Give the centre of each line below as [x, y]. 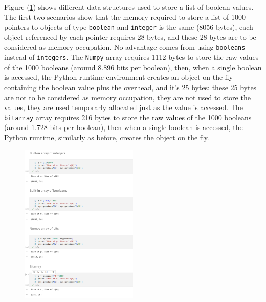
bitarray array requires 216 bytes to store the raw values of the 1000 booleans [128, 117]
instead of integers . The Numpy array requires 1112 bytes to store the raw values [131, 57]
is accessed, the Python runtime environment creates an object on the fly [119, 77]
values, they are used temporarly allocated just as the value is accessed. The [124, 107]
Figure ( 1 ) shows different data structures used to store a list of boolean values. [129, 7]
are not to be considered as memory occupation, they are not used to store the [127, 97]
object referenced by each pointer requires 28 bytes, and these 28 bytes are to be [130, 37]
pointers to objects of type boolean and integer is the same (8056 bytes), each [129, 27]
